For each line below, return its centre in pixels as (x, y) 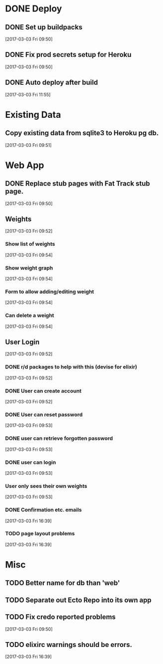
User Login (22, 342)
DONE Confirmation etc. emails (43, 510)
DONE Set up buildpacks (44, 27)
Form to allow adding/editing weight (50, 292)
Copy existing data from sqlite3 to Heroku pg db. (82, 133)
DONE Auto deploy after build (52, 83)
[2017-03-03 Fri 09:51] (29, 145)
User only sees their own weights (46, 486)
